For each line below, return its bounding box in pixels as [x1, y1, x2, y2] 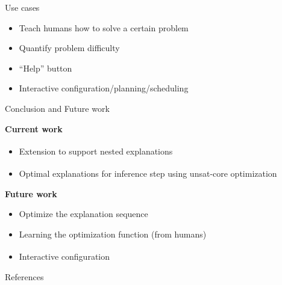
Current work [5, 122, 63, 135]
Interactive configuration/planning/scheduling [19, 82, 189, 94]
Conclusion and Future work [5, 102, 110, 114]
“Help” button [19, 61, 72, 74]
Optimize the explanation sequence [19, 207, 148, 220]
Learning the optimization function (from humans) [19, 227, 207, 240]
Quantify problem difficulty [19, 41, 120, 54]
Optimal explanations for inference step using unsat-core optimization [19, 167, 277, 180]
